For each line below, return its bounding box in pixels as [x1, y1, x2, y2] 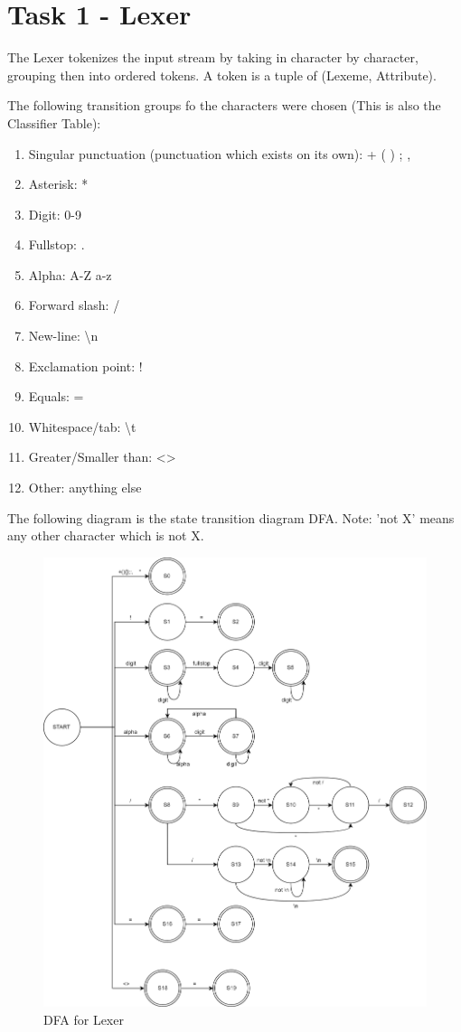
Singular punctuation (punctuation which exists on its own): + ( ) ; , [28, 144, 411, 163]
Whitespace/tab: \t [28, 417, 136, 436]
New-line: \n [28, 326, 99, 345]
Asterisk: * [28, 174, 89, 193]
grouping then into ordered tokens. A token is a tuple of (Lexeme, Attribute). [7, 65, 437, 84]
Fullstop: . [28, 235, 85, 254]
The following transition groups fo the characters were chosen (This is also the [7, 96, 441, 115]
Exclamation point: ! [28, 356, 143, 375]
